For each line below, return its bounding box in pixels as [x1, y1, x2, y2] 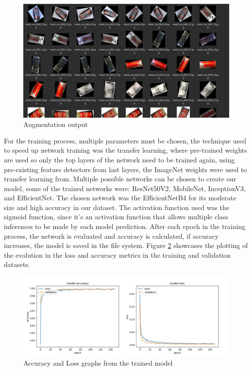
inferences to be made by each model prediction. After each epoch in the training [4, 221, 246, 231]
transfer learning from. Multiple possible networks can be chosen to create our [4, 174, 236, 184]
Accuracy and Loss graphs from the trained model [23, 357, 173, 368]
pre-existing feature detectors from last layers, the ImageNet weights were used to [4, 164, 247, 174]
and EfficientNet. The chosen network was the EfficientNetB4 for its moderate [4, 193, 236, 203]
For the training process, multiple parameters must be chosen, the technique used [4, 135, 246, 145]
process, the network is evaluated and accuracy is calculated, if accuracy [4, 230, 219, 241]
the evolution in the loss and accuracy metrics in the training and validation [4, 249, 231, 260]
